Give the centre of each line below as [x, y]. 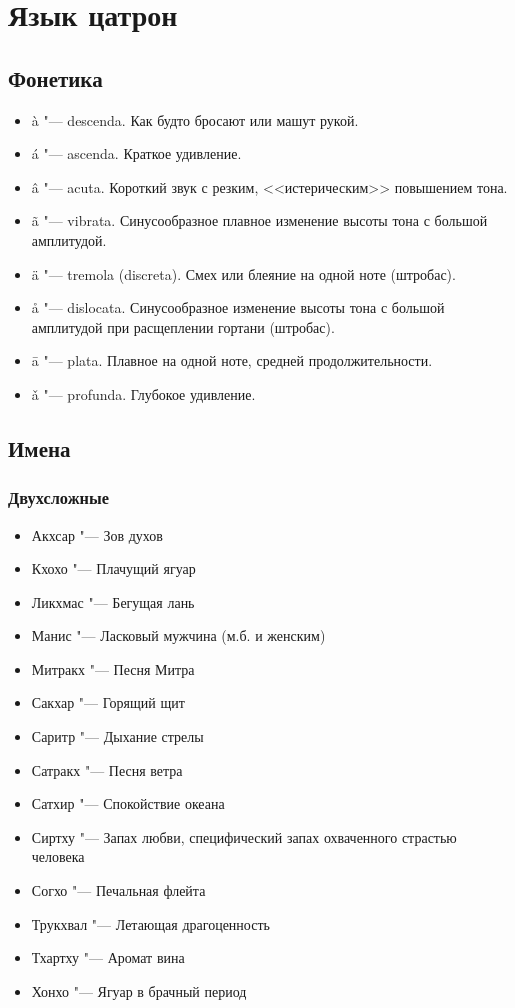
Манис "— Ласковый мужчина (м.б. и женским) [178, 635]
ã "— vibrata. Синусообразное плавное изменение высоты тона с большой [259, 220]
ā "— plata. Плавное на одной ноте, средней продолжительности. [232, 360]
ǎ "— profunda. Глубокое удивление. [143, 393]
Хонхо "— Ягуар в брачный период [139, 990]
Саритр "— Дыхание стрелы [117, 736]
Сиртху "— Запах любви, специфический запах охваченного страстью [244, 836]
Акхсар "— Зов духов [97, 534]
